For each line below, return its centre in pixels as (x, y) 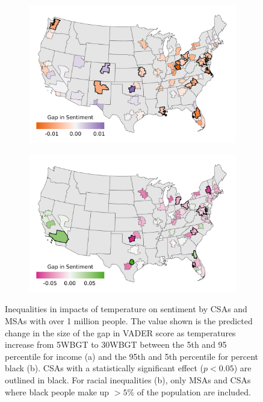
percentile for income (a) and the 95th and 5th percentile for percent (131, 356)
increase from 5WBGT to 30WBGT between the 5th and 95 (116, 344)
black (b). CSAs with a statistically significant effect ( (104, 368)
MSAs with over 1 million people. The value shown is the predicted (129, 321)
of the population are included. (194, 391)
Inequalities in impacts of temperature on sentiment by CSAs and (126, 309)
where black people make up (57, 391)
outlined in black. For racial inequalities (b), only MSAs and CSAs (128, 379)
